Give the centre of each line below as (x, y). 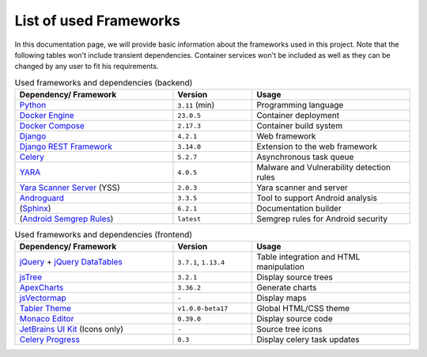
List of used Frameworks (98, 21)
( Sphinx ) (35, 208)
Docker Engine (47, 116)
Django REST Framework (66, 146)
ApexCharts (42, 287)
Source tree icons (289, 329)
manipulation (280, 267)
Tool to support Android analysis (317, 198)
